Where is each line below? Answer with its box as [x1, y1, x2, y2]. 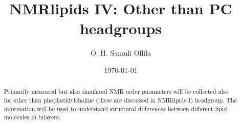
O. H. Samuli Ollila [90, 47, 151, 58]
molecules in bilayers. [4, 113, 60, 121]
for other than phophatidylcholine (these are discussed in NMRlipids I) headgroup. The [4, 95, 237, 104]
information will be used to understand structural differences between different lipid [4, 104, 227, 113]
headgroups [79, 18, 162, 39]
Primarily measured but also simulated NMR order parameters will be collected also [4, 87, 229, 96]
